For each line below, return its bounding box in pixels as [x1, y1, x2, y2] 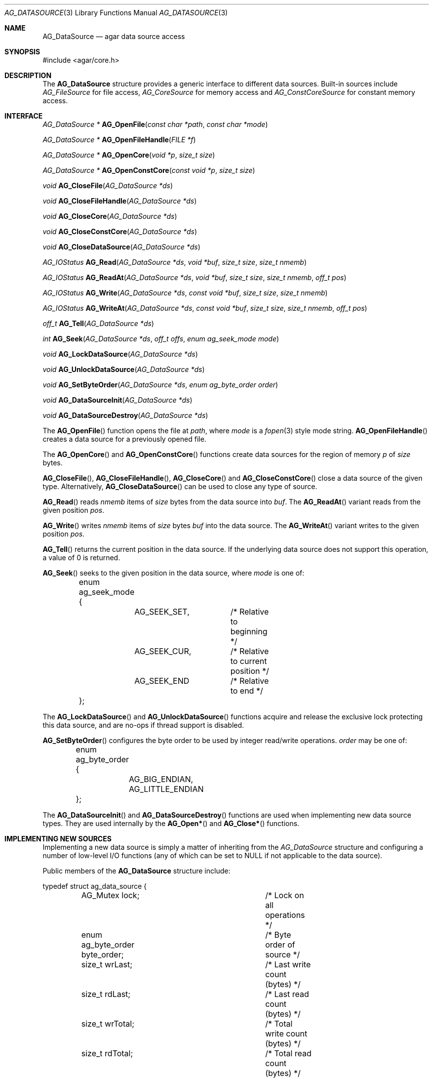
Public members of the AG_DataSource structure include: [42, 867, 231, 875]
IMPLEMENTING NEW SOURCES [4, 834, 112, 843]
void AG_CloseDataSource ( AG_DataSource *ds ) [42, 243, 200, 251]
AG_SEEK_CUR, [134, 646, 192, 656]
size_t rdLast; [81, 989, 131, 999]
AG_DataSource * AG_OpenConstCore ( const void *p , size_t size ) [42, 166, 255, 174]
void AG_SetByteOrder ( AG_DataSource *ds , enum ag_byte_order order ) [42, 380, 278, 389]
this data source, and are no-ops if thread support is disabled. [42, 721, 244, 729]
